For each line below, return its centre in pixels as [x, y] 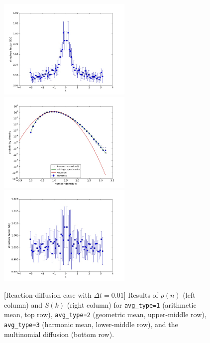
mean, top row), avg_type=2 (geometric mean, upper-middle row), [105, 314]
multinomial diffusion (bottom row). [59, 334]
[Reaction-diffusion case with [48, 294]
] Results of [141, 294]
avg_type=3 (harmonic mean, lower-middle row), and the [91, 324]
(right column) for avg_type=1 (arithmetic [132, 304]
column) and [23, 304]
